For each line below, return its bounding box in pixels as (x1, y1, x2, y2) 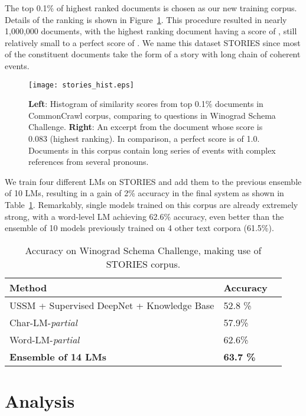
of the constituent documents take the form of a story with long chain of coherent (5, 48, 301, 60)
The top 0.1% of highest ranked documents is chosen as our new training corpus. (5, 2, 297, 14)
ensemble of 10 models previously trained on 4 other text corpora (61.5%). (5, 222, 274, 234)
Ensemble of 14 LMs (9, 349, 107, 363)
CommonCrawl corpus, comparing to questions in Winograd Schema (28, 109, 276, 121)
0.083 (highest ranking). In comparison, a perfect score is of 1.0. (28, 132, 260, 144)
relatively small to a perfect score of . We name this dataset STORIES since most (5, 36, 301, 48)
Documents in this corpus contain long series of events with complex (28, 144, 276, 156)
